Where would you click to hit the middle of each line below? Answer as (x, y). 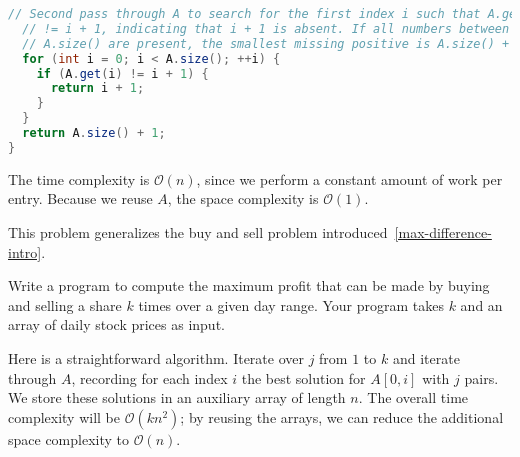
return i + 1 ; (97, 88)
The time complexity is (79, 178)
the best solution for (303, 377)
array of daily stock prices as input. (116, 324)
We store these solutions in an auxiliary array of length (177, 397)
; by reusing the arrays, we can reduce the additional (342, 416)
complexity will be (64, 416)
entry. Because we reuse (80, 198)
